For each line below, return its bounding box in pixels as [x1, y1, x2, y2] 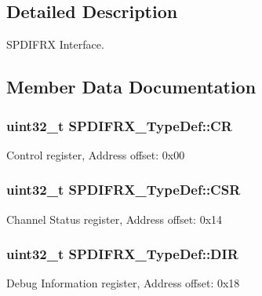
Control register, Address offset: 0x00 [6, 146, 185, 163]
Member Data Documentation [6, 75, 257, 99]
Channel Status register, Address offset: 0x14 [6, 210, 223, 227]
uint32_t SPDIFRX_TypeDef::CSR [6, 180, 241, 199]
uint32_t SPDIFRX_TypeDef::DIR [6, 244, 238, 264]
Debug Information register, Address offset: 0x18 [6, 275, 240, 291]
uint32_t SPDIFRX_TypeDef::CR [6, 115, 232, 135]
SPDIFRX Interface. [6, 36, 104, 53]
